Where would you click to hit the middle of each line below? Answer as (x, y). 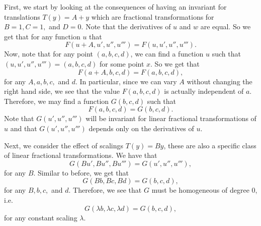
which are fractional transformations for (153, 16)
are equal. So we (226, 26)
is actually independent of (204, 91)
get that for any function (42, 36)
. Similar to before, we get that (81, 172)
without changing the (220, 81)
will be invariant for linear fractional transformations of (171, 118)
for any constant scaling (41, 217)
